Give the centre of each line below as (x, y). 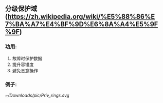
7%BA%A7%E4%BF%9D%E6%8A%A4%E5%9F (81, 24)
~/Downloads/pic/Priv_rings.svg (37, 95)
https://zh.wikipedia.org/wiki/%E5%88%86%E (81, 17)
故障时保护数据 (27, 58)
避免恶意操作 (25, 70)
